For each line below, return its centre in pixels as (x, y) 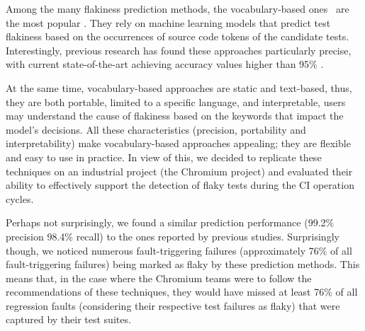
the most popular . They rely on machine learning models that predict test (168, 22)
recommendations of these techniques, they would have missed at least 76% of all (182, 292)
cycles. (20, 198)
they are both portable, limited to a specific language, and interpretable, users (176, 101)
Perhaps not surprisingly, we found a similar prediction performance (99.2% (170, 222)
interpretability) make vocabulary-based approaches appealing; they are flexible (178, 143)
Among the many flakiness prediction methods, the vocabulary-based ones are (178, 8)
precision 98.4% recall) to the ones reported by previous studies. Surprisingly (173, 236)
